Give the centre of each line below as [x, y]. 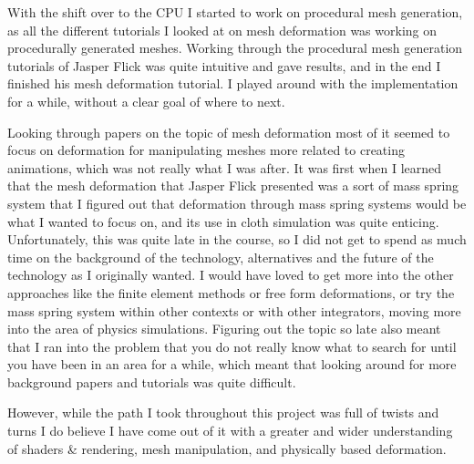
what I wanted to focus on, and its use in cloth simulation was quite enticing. [223, 221]
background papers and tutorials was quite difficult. [152, 382]
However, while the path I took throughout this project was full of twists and [223, 412]
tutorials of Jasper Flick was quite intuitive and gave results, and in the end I [224, 65]
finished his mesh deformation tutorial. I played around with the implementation [233, 83]
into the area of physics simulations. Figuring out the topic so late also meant [224, 329]
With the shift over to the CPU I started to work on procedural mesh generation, [235, 12]
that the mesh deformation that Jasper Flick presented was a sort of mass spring [233, 186]
